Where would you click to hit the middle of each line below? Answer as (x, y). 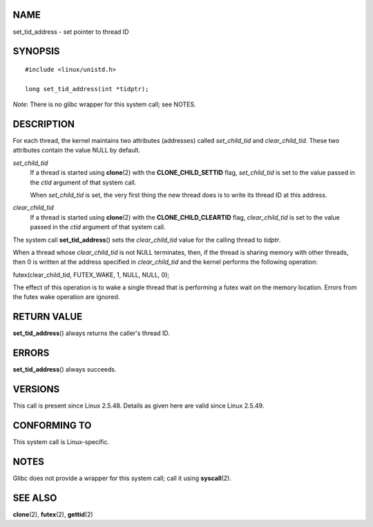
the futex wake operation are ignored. (66, 297)
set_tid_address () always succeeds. (65, 370)
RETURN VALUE (48, 317)
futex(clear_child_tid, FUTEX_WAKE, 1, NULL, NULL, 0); (91, 275)
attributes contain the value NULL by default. (77, 150)
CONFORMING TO (52, 425)
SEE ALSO (35, 498)
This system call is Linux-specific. (61, 442)
